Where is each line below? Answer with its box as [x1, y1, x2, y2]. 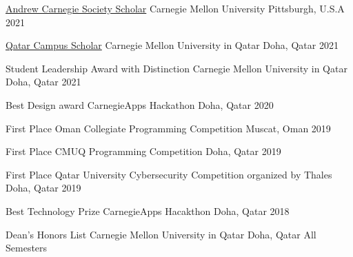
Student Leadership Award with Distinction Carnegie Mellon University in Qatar [6, 61, 347, 75]
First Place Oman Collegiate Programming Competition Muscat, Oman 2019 [6, 121, 331, 135]
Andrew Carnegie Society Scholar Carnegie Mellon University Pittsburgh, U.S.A [6, 1, 345, 15]
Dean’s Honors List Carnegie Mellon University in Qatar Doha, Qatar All [6, 227, 316, 241]
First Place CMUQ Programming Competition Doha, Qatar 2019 [6, 144, 281, 158]
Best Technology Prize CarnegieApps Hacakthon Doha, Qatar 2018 [6, 203, 290, 218]
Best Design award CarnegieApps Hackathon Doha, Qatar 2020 [6, 97, 274, 112]
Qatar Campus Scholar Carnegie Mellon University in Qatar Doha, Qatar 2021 [6, 38, 339, 52]
